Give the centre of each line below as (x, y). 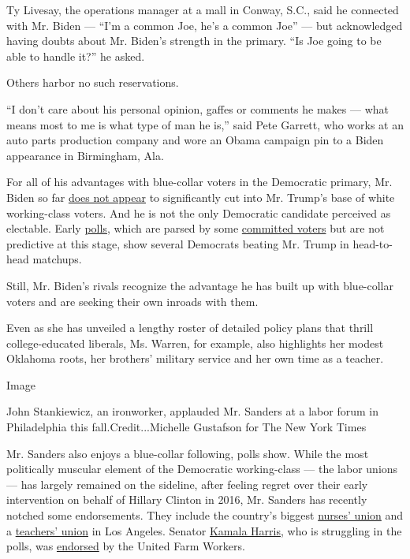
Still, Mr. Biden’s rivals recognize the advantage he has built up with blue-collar (200, 285)
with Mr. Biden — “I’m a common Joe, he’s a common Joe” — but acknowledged (205, 25)
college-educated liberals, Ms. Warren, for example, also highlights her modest (195, 343)
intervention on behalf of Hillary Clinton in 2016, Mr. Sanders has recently (187, 499)
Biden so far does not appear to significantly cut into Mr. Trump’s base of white (201, 197)
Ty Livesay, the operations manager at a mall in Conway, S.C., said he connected (203, 9)
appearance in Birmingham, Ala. (85, 155)
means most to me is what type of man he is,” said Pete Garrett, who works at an (205, 124)
